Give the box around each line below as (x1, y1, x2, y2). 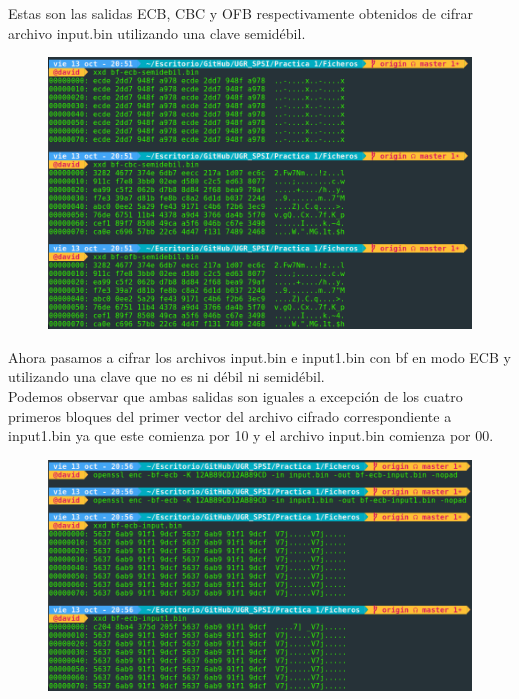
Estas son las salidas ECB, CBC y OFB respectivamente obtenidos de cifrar (8, 3, 474, 23)
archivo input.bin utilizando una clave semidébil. (8, 22, 306, 43)
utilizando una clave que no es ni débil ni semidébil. (8, 366, 325, 387)
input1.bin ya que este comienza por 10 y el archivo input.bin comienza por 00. (8, 425, 494, 446)
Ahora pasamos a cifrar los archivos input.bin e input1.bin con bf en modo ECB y (8, 346, 511, 367)
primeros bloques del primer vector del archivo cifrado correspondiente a (8, 405, 452, 426)
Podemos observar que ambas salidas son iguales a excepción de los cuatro (8, 386, 463, 407)
